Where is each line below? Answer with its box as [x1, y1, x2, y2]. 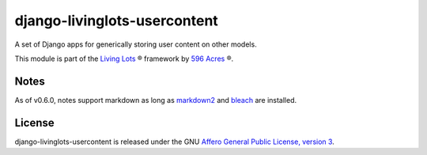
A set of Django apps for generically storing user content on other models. [14, 40, 257, 49]
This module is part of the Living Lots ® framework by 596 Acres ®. [14, 54, 233, 63]
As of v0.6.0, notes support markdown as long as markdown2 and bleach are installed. [14, 95, 297, 104]
